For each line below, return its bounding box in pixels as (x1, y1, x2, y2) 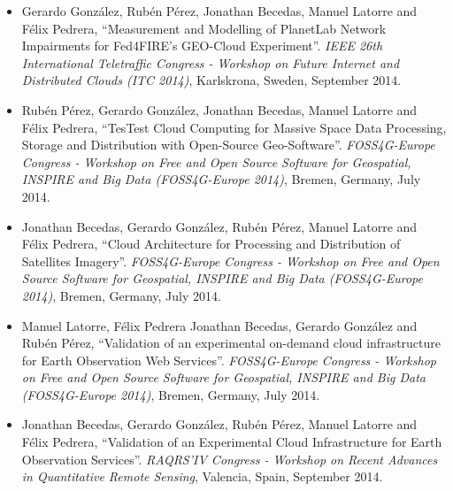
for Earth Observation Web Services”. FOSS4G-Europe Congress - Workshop (21, 350, 436, 369)
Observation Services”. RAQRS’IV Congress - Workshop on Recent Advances (21, 449, 438, 468)
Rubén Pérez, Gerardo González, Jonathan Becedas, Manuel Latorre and (21, 100, 418, 119)
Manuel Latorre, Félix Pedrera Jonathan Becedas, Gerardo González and (21, 316, 418, 334)
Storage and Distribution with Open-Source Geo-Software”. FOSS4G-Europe (21, 135, 435, 154)
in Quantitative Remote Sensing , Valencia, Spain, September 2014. (21, 467, 383, 486)
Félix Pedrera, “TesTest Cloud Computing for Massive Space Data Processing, (21, 118, 447, 136)
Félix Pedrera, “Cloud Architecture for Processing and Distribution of (21, 234, 401, 253)
